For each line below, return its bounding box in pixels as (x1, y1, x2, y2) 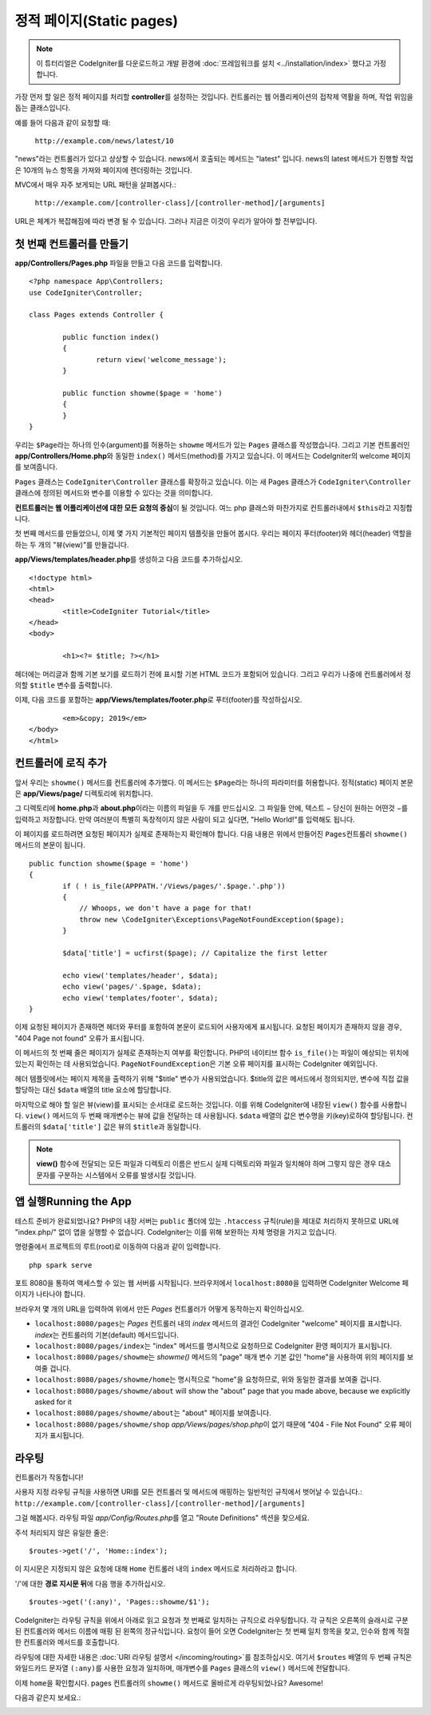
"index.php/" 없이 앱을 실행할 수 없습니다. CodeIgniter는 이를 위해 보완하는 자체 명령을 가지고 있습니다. (14, 1227, 337, 1236)
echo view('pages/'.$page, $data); (62, 982, 202, 991)
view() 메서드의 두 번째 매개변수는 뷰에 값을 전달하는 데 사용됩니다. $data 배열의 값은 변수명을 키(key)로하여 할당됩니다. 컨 (25, 1111, 413, 1120)
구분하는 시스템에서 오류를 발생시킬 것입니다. (57, 1170, 196, 1180)
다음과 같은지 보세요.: (14, 1693, 81, 1702)
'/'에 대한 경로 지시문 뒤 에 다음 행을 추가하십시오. (14, 1578, 166, 1588)
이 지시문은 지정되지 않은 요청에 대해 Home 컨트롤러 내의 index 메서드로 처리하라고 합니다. (14, 1564, 298, 1574)
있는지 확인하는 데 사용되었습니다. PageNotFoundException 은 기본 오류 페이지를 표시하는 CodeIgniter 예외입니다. (14, 1059, 378, 1068)
